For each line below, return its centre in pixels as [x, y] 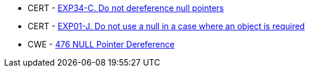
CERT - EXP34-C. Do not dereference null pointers [126, 8]
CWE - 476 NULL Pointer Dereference [101, 44]
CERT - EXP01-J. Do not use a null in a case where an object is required [166, 26]
